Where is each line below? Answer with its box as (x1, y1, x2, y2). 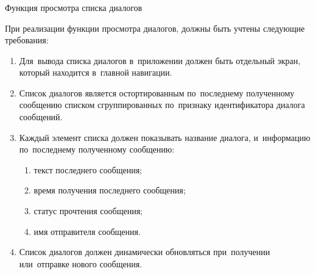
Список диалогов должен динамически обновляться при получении (19, 245, 270, 258)
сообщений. (19, 110, 63, 123)
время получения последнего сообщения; (34, 184, 186, 196)
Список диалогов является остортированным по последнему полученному (19, 86, 295, 99)
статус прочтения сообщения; (34, 204, 143, 217)
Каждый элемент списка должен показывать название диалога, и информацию (19, 131, 311, 143)
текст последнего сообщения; (34, 163, 142, 176)
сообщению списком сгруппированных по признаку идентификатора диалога (19, 98, 305, 111)
